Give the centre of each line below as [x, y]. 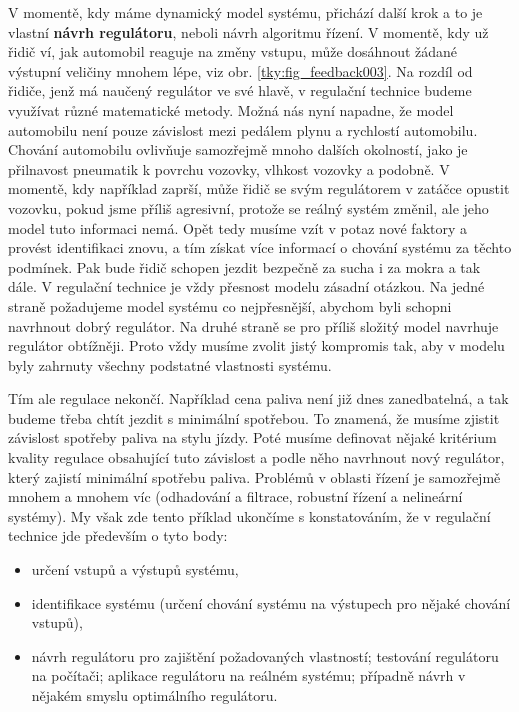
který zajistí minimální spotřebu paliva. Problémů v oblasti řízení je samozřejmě [254, 476]
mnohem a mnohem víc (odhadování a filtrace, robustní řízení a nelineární [235, 496]
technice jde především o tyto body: [118, 535]
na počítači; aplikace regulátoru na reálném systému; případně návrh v [248, 675]
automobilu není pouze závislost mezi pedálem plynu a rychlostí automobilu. [243, 129]
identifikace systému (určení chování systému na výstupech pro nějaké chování [271, 602]
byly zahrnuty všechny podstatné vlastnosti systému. [170, 364]
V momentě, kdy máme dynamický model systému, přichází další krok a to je [245, 12]
